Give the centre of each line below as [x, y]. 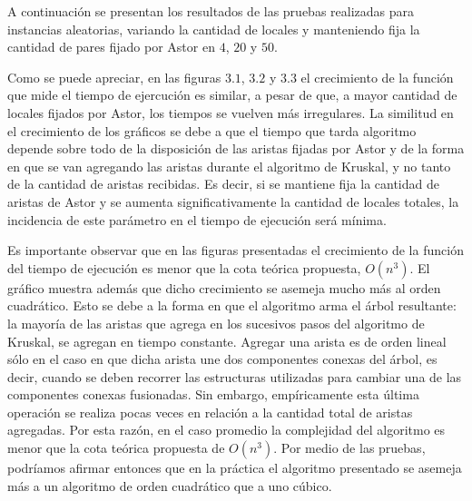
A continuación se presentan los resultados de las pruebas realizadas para [211, 11]
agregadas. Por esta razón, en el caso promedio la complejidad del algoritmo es [226, 430]
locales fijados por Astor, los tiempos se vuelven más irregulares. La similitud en [231, 112]
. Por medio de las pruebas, [349, 448]
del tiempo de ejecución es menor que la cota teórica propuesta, [184, 267]
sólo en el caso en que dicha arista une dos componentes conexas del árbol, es [222, 359]
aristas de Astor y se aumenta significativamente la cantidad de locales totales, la [233, 201]
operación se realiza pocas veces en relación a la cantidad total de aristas [210, 412]
